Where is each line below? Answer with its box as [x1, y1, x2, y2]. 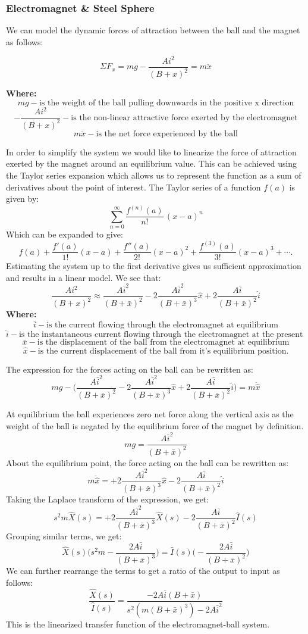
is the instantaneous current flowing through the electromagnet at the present [18, 330, 303, 339]
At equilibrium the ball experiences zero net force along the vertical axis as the [6, 408, 294, 420]
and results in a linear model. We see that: [6, 271, 161, 283]
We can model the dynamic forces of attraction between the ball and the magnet [6, 24, 300, 36]
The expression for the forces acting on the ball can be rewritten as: [6, 363, 253, 375]
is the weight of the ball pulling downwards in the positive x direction [39, 98, 294, 107]
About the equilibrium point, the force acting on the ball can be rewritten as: [6, 456, 289, 469]
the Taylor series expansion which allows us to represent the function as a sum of [6, 169, 301, 181]
